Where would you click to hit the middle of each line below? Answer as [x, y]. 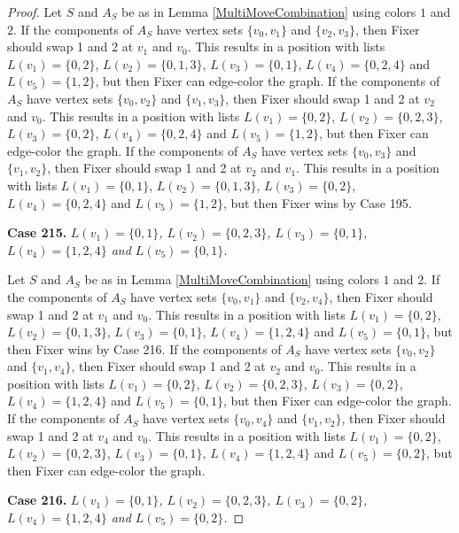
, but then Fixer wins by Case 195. [317, 202]
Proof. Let [35, 12]
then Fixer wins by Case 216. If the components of [144, 348]
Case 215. [37, 232]
